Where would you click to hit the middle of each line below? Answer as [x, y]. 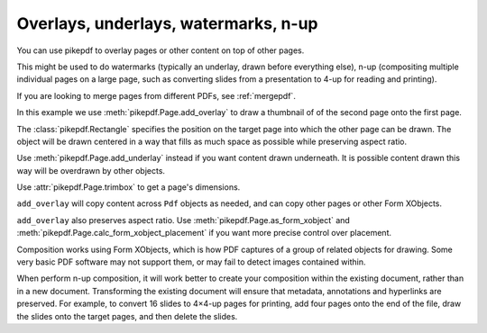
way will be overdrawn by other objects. [91, 170]
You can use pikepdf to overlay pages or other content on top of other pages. [161, 50]
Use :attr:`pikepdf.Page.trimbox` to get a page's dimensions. [129, 187]
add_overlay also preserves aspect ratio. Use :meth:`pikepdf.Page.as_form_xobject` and [184, 220]
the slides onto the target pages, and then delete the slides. [127, 316]
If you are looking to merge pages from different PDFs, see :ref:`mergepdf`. [156, 95]
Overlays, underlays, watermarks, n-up [168, 23]
